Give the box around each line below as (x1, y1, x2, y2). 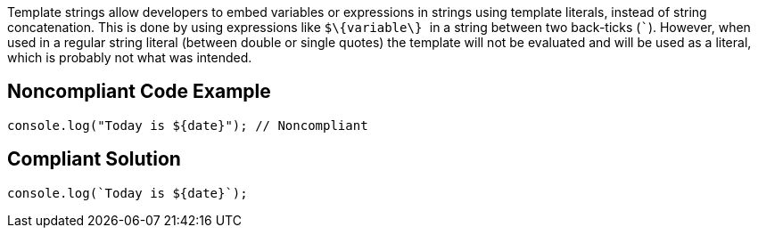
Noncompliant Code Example (7, 80, 271, 103)
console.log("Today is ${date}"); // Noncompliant (7, 117, 368, 133)
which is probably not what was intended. (7, 50, 252, 65)
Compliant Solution (7, 148, 181, 171)
